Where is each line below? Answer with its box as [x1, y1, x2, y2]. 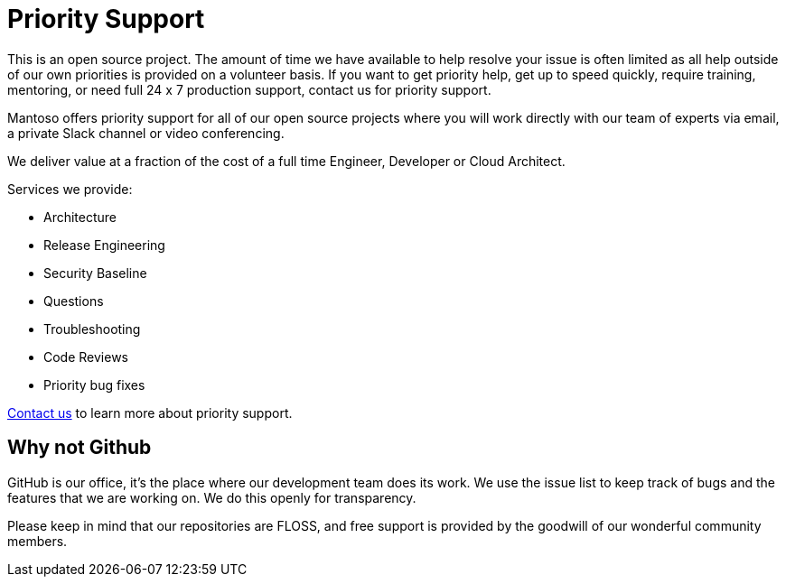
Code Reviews [43, 348, 129, 365]
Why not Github [7, 436, 152, 459]
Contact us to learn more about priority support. [7, 404, 293, 421]
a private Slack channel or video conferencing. [7, 125, 285, 141]
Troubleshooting [43, 320, 141, 337]
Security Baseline [43, 264, 147, 281]
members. [7, 533, 68, 549]
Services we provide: [7, 181, 133, 197]
